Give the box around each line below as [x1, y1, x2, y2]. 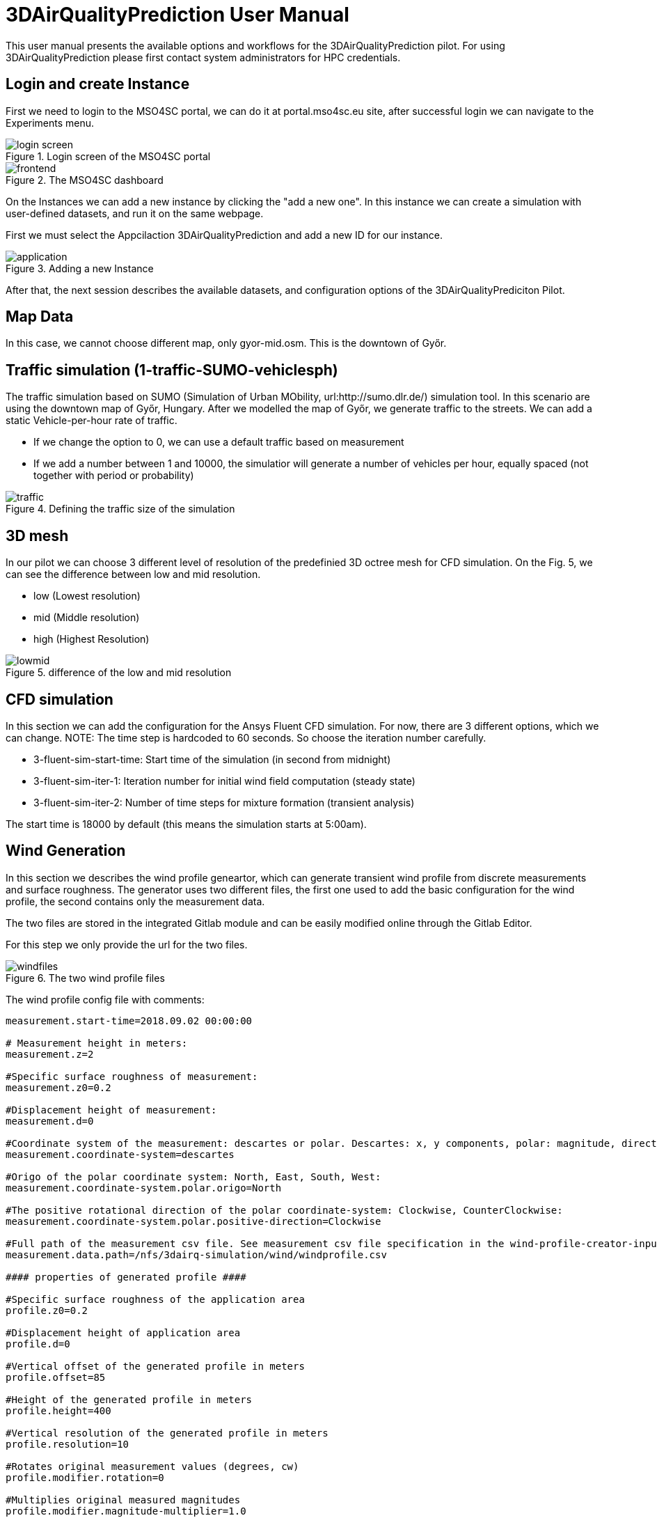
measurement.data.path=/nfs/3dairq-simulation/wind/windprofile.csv [6, 1249, 387, 1260]
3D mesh [6, 526, 69, 545]
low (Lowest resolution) [33, 590, 141, 602]
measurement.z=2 [6, 1048, 94, 1060]
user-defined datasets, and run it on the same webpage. [6, 207, 264, 219]
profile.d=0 [6, 1338, 70, 1349]
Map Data [6, 308, 74, 326]
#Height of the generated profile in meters [6, 1393, 253, 1405]
